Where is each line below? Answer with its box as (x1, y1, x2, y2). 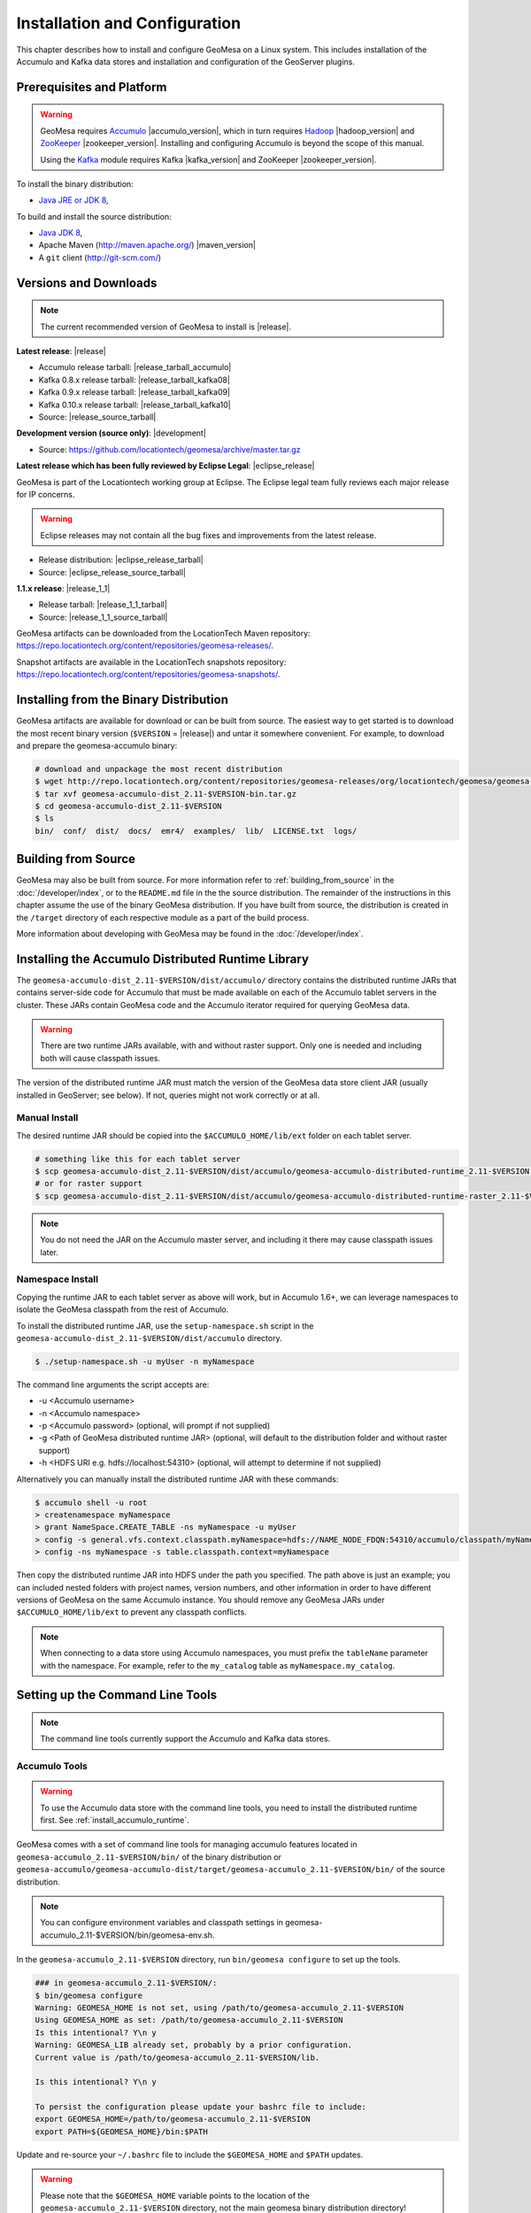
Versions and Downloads (16, 275, 158, 290)
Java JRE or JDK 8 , (38, 195, 110, 205)
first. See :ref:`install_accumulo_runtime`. (40, 1815, 189, 1825)
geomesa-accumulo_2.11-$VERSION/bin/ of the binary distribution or (16, 1851, 282, 1862)
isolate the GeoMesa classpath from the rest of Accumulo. (16, 1304, 229, 1315)
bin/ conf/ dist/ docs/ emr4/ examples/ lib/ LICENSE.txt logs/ (35, 826, 358, 836)
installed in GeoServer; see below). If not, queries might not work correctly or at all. (16, 1090, 320, 1100)
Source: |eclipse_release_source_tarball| (38, 567, 186, 577)
